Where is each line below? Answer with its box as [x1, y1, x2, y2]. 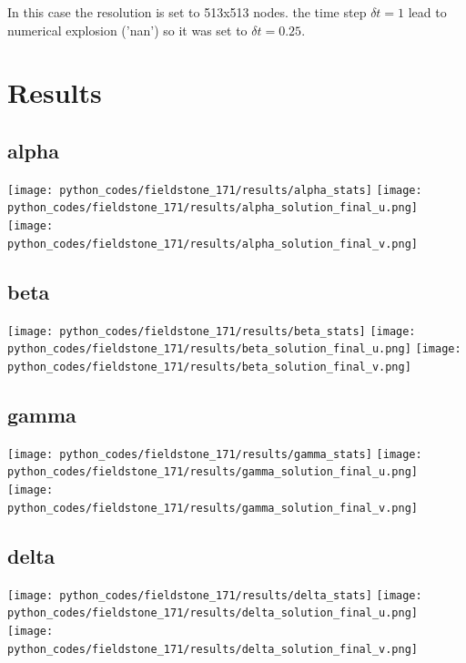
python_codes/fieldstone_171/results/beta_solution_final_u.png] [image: [7, 342, 461, 356]
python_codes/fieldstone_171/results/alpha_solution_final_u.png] [7, 201, 419, 215]
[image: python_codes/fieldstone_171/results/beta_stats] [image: [7, 324, 416, 338]
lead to [408, 3, 447, 21]
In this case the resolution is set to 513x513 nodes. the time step [7, 3, 367, 21]
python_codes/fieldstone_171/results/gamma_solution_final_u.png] [7, 465, 419, 479]
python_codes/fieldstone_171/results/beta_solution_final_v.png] [7, 360, 411, 373]
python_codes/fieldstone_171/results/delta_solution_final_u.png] [7, 607, 419, 620]
